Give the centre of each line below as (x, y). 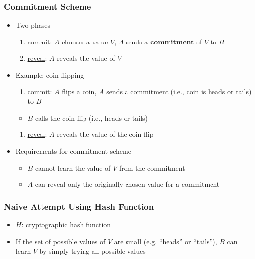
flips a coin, (79, 91)
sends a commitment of (164, 41)
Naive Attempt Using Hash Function (79, 206)
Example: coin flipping (50, 75)
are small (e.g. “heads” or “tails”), (166, 241)
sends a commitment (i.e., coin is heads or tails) (179, 91)
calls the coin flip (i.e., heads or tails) (91, 117)
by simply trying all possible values (92, 251)
